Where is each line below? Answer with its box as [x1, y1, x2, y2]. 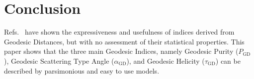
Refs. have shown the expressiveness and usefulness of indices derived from [4, 27, 235, 37]
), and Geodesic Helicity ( [126, 55, 205, 66]
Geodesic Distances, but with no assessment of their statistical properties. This [4, 36, 245, 46]
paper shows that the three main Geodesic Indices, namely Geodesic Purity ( [4, 46, 239, 56]
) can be [215, 55, 241, 66]
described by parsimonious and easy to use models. [4, 65, 160, 76]
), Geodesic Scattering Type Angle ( [4, 55, 114, 66]
